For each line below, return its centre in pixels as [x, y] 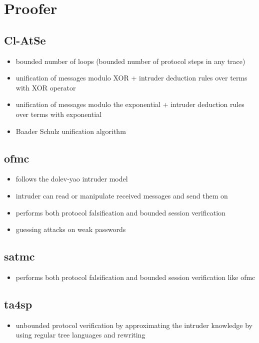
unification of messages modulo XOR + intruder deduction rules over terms [131, 78]
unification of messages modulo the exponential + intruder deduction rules [130, 104]
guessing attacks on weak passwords [71, 229]
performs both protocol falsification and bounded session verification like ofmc [135, 277]
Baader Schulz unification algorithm [71, 131]
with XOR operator [46, 87]
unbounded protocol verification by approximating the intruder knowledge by [134, 325]
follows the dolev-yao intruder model [72, 179]
